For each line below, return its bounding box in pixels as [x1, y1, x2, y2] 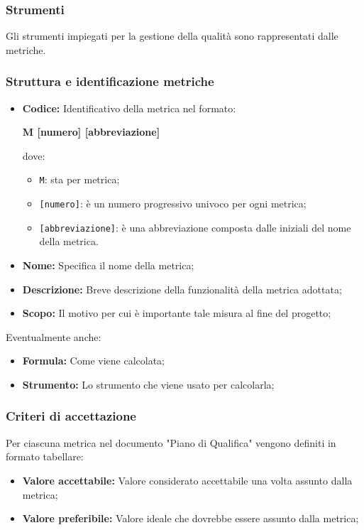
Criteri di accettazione [6, 407, 136, 425]
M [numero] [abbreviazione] [22, 124, 160, 139]
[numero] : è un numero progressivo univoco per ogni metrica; [39, 196, 307, 211]
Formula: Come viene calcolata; [22, 353, 165, 368]
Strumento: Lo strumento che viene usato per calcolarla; [22, 377, 275, 391]
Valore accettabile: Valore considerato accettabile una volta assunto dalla [22, 472, 353, 487]
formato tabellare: [6, 449, 84, 464]
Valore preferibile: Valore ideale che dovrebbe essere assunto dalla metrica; [22, 511, 359, 526]
